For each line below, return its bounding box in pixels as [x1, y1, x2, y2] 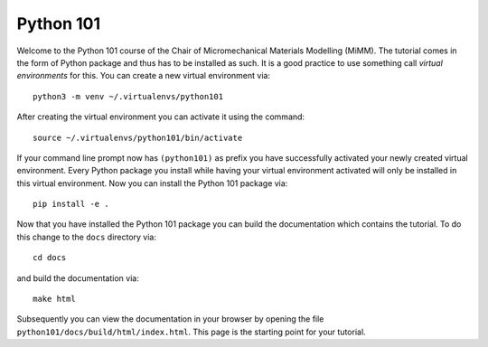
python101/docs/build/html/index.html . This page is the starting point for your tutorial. [16, 326, 366, 337]
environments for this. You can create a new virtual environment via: [16, 70, 271, 81]
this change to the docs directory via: [16, 231, 157, 242]
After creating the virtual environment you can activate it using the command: [16, 111, 305, 122]
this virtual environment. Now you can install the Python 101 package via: [16, 177, 288, 189]
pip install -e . [33, 199, 109, 210]
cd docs [33, 253, 67, 263]
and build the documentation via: [16, 272, 139, 284]
